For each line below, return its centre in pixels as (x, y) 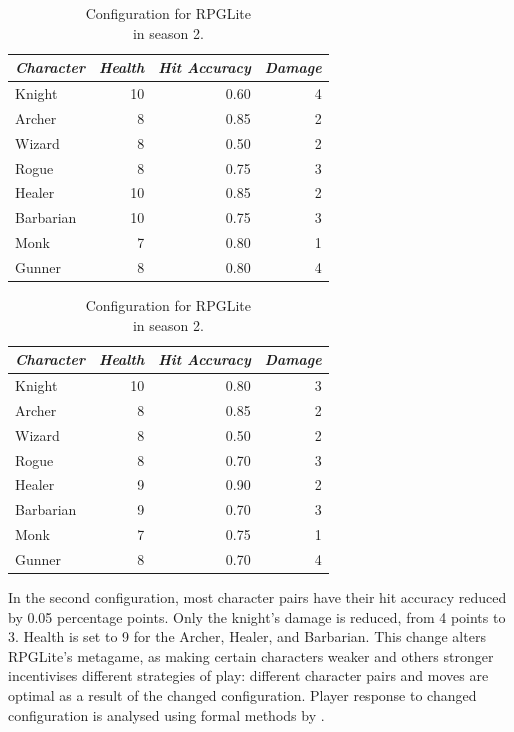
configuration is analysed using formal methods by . (166, 714)
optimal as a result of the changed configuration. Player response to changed (242, 695)
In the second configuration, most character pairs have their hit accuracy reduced (257, 597)
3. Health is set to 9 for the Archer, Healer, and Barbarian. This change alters (247, 636)
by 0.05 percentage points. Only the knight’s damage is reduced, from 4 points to (257, 616)
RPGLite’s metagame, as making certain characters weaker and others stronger (251, 655)
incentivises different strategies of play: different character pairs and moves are (248, 675)
